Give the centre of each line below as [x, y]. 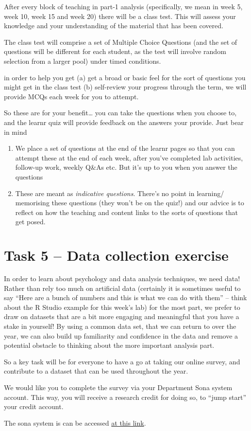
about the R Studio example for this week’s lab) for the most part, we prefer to [122, 307]
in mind [16, 132]
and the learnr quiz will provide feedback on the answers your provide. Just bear [124, 122]
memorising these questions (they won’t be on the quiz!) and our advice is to [130, 203]
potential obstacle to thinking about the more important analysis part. [109, 345]
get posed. [30, 222]
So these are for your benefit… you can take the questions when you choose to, [120, 113]
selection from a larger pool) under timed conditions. [83, 61]
